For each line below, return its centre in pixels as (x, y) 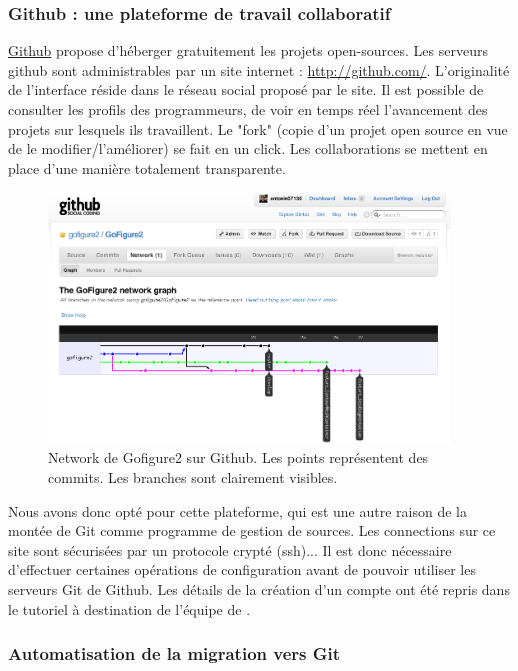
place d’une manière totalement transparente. (147, 167)
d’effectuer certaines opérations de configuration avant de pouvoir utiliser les (242, 569)
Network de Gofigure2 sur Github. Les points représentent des (238, 457)
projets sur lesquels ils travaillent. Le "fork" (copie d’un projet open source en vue (258, 128)
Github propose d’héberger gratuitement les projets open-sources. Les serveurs (248, 50)
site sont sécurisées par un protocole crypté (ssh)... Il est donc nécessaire (230, 549)
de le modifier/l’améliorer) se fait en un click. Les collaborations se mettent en (248, 148)
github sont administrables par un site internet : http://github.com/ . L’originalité (259, 69)
